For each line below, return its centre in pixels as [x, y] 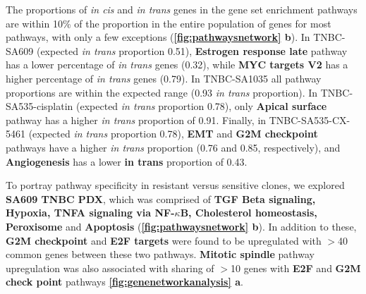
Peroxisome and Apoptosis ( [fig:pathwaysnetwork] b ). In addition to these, [181, 226]
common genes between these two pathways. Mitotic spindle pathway [160, 254]
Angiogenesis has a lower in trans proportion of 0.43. [127, 161]
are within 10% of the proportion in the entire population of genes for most [169, 23]
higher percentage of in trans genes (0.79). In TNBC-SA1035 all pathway [164, 78]
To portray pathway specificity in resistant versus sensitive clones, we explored [175, 185]
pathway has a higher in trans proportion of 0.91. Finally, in [136, 120]
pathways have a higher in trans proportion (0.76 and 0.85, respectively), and [173, 147]
